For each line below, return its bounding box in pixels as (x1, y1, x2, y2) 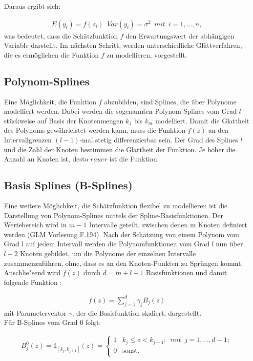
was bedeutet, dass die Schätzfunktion (4, 30, 118, 40)
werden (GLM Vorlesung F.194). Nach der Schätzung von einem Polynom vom (4, 229, 239, 239)
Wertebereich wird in (4, 220, 67, 230)
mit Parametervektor (4, 307, 66, 318)
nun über (216, 239, 243, 249)
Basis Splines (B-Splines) (4, 178, 133, 193)
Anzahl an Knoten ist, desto (4, 154, 88, 164)
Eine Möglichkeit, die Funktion (4, 96, 97, 106)
